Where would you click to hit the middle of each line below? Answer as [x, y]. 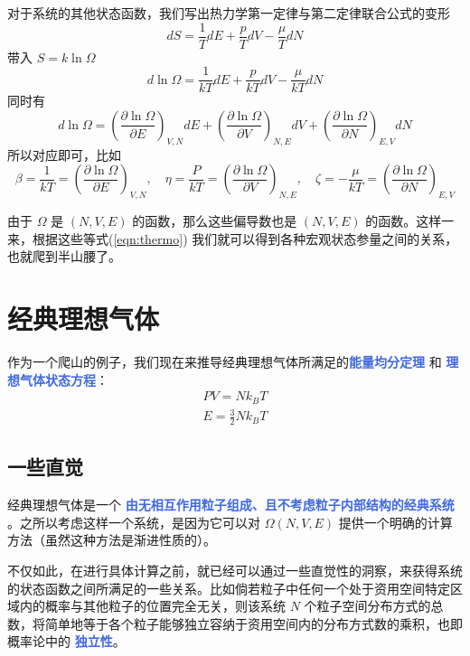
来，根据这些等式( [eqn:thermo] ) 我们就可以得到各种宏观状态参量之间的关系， [233, 238]
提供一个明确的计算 [395, 522]
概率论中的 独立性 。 [66, 641]
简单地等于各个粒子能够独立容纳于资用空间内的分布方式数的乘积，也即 [254, 623]
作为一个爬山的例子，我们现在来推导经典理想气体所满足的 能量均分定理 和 [225, 361]
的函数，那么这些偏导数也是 [215, 221]
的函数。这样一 [410, 221]
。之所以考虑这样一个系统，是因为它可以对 [134, 522]
